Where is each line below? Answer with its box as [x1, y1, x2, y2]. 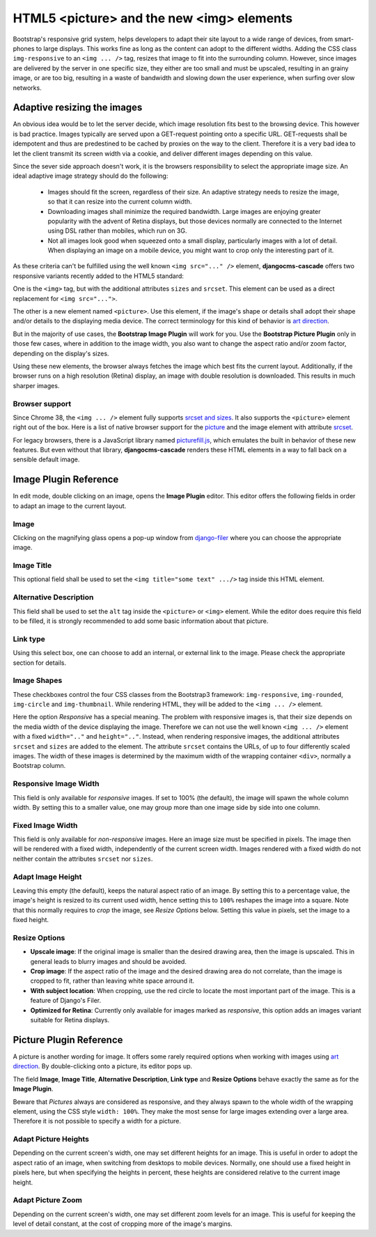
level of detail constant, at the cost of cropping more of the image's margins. [13, 1220, 233, 1228]
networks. [13, 84, 42, 92]
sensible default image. [13, 455, 80, 463]
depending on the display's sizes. [13, 349, 109, 358]
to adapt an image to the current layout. [13, 502, 127, 510]
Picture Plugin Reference [13, 1034, 123, 1045]
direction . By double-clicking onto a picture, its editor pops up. [13, 1062, 193, 1070]
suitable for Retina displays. [30, 1016, 110, 1024]
